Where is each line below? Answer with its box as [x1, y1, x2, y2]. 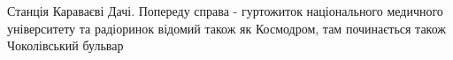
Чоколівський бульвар [7, 36, 124, 55]
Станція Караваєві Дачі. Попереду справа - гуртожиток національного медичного [7, 2, 443, 19]
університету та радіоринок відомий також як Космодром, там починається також [7, 19, 447, 37]
